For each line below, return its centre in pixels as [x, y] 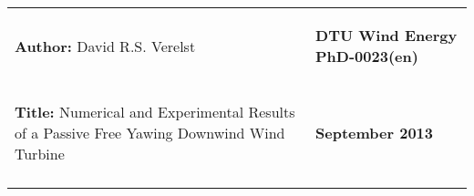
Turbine [40, 154]
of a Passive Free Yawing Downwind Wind [150, 133]
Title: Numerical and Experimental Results [155, 112]
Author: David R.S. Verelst [105, 46]
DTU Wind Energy [386, 35]
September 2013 [375, 133]
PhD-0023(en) [367, 56]
